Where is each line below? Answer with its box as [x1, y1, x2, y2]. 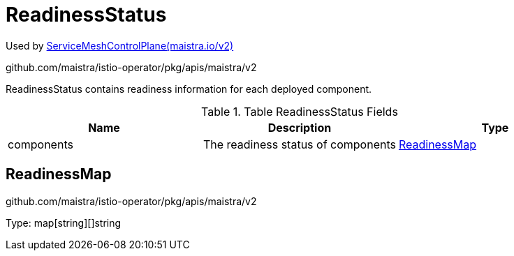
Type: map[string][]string [6, 216, 122, 229]
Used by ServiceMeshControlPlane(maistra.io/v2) [6, 39, 234, 52]
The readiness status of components [203, 137, 396, 151]
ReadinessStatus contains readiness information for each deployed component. [6, 82, 372, 95]
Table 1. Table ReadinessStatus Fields [201, 104, 398, 119]
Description [267, 120, 332, 135]
